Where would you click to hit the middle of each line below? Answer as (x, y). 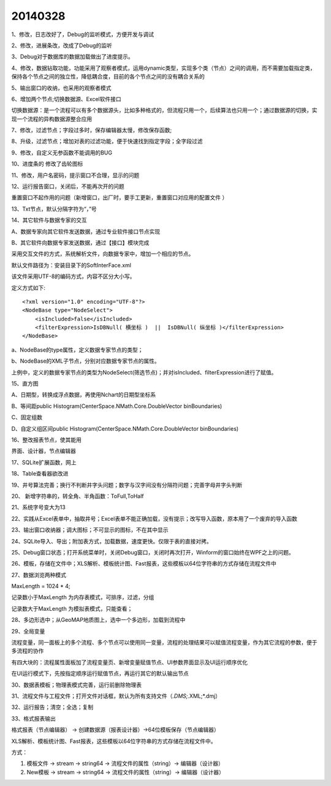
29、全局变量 (28, 631)
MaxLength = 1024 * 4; (41, 586)
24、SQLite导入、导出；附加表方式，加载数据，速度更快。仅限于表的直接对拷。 (112, 541)
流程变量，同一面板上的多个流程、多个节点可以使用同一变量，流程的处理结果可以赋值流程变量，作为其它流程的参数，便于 (164, 643)
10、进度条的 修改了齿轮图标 (47, 164)
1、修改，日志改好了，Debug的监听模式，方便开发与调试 (83, 34)
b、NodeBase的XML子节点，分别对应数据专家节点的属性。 (86, 361)
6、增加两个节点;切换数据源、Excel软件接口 (67, 99)
